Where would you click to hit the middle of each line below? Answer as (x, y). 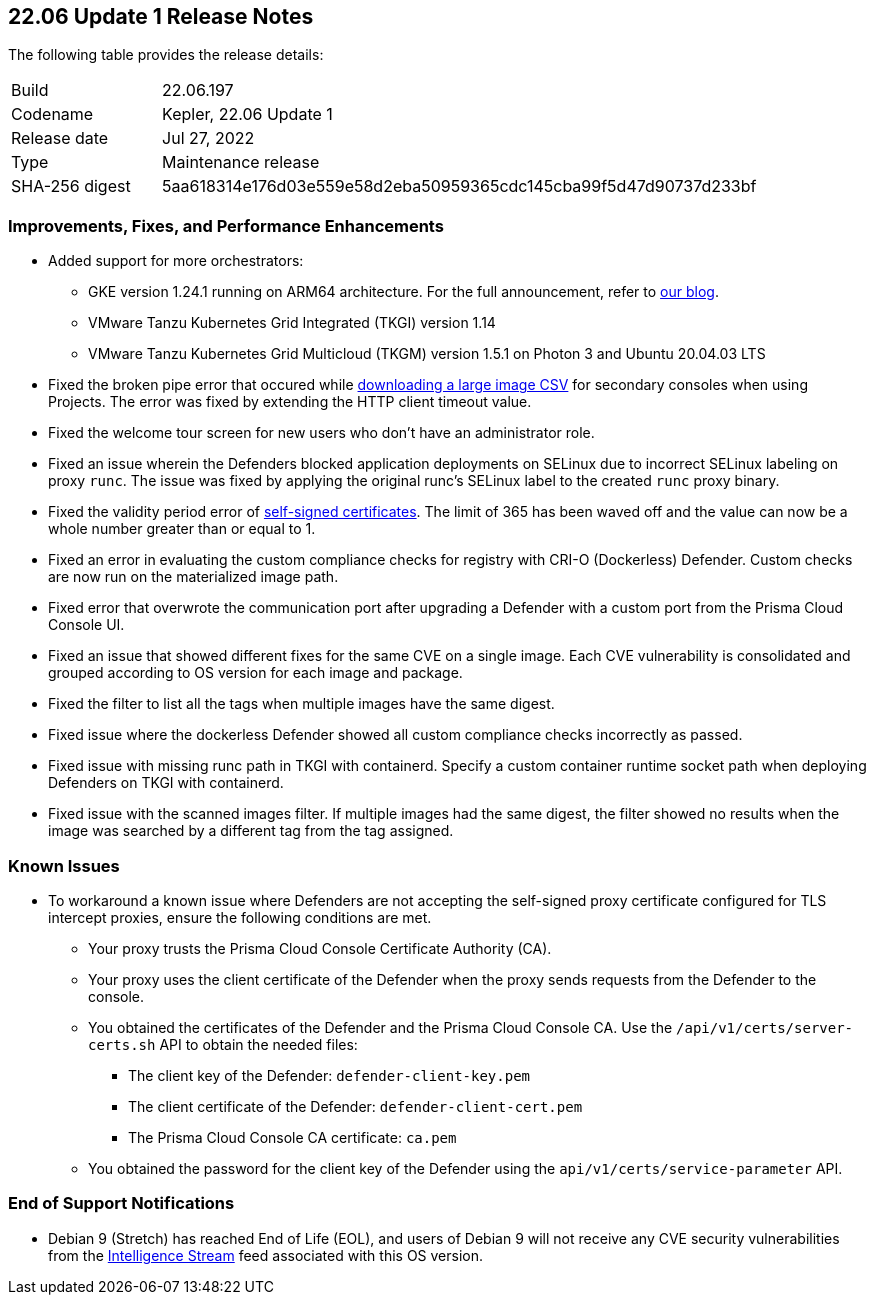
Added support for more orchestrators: (176, 261)
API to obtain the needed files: (258, 1044)
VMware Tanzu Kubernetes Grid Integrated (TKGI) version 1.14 (292, 323)
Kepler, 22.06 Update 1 (247, 114)
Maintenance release (241, 162)
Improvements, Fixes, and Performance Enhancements (226, 225)
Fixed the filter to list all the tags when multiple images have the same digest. (301, 704)
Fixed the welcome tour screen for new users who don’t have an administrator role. (321, 433)
